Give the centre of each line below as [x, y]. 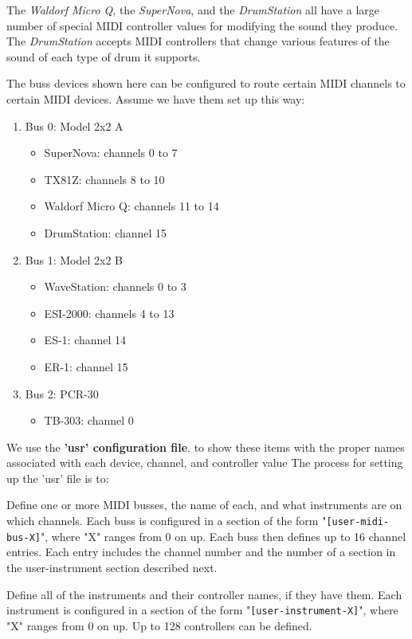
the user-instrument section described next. [112, 567]
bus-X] [24, 537]
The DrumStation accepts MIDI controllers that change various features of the [198, 41]
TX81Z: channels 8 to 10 [104, 179]
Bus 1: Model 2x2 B [74, 259]
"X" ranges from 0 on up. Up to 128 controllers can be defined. [159, 625]
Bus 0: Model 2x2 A [74, 125]
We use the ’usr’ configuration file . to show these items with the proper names [206, 447]
